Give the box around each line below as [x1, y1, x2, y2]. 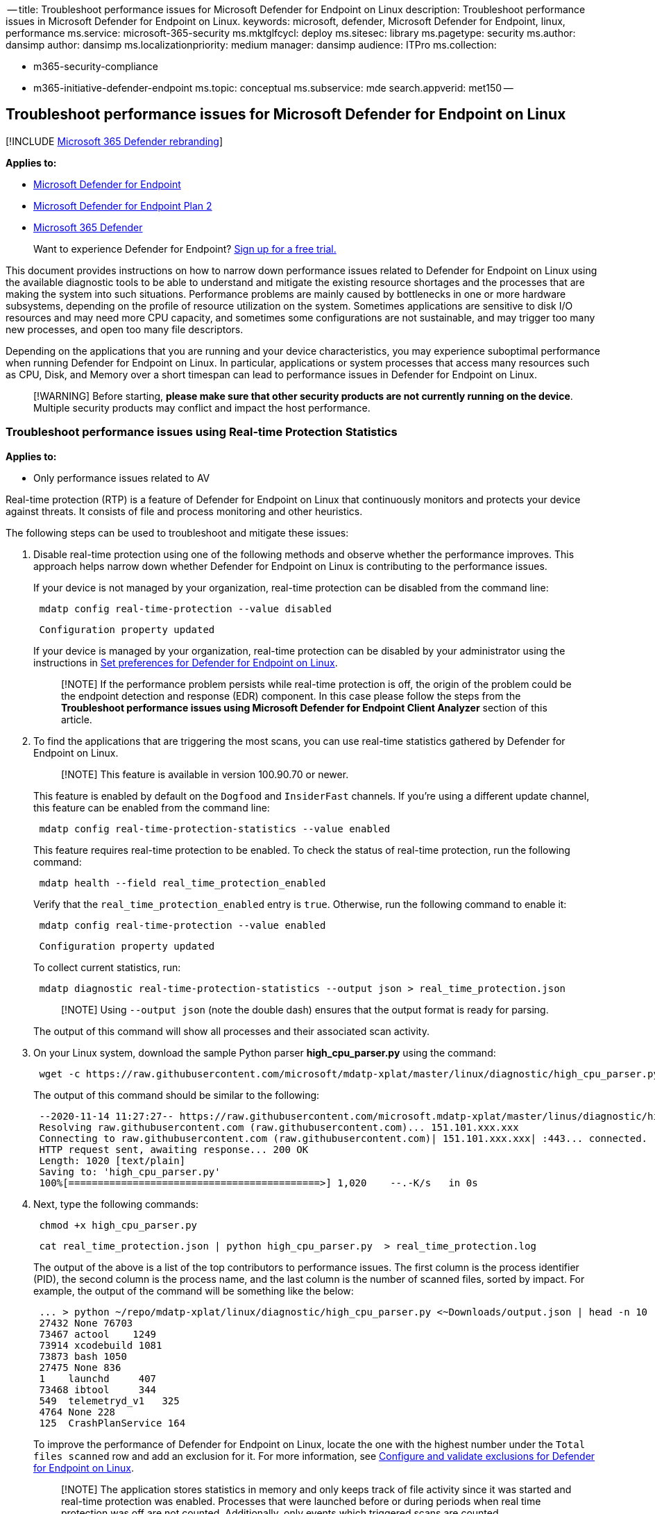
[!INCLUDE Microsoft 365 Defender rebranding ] [6, 135, 223, 147]
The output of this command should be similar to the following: [33, 1088, 320, 1101]
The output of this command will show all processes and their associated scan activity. [33, 1025, 429, 1037]
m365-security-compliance [33, 60, 158, 72]
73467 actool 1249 [39, 1328, 157, 1340]
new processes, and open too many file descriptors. [6, 323, 244, 335]
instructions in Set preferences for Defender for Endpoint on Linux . [33, 656, 338, 668]
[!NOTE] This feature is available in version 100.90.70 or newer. [61, 768, 349, 780]
